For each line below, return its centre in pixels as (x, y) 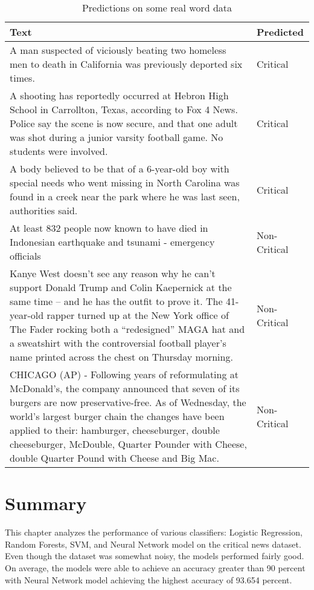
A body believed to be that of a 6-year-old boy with (120, 169)
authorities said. (44, 210)
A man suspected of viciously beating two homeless (118, 50)
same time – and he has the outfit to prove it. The (116, 301)
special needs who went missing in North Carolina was (125, 182)
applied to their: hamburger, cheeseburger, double (115, 430)
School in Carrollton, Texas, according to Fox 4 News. (124, 109)
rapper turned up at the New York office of (138, 315)
